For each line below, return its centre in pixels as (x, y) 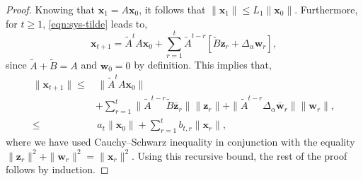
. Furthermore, (326, 9)
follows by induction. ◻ (57, 169)
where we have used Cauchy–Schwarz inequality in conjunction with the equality (180, 142)
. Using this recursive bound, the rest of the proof (240, 155)
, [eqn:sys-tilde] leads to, (95, 23)
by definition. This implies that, (203, 65)
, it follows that (172, 9)
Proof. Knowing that (50, 9)
